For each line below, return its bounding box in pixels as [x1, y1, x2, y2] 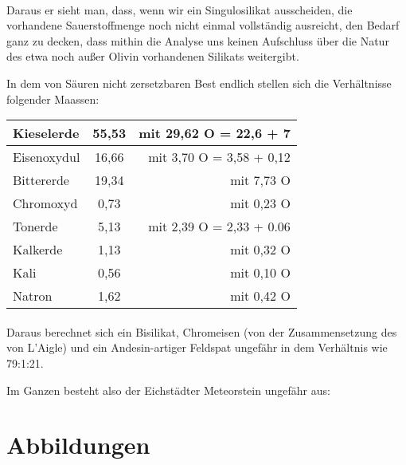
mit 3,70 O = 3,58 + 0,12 [148, 148, 291, 167]
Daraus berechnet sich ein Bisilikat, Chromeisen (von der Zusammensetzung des [6, 323, 397, 340]
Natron [13, 286, 53, 305]
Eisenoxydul [13, 148, 80, 167]
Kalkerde [13, 240, 63, 259]
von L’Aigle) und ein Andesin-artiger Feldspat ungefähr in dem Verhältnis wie [6, 339, 388, 356]
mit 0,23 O [230, 194, 291, 213]
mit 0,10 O [230, 263, 291, 282]
